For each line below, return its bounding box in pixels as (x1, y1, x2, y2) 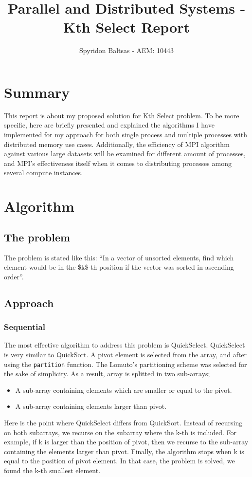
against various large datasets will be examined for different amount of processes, (4, 148, 246, 159)
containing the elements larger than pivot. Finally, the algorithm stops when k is (4, 446, 244, 456)
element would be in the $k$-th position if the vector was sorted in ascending (4, 262, 234, 272)
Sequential (4, 321, 45, 333)
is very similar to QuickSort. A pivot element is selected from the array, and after (4, 349, 247, 359)
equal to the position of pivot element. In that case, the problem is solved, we (4, 456, 235, 466)
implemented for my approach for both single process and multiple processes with (4, 129, 247, 140)
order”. (4, 271, 24, 281)
